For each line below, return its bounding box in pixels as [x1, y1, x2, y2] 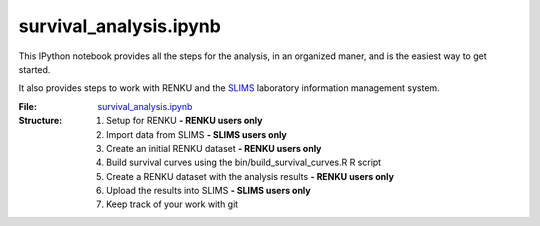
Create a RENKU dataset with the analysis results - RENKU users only [106, 170, 395, 182]
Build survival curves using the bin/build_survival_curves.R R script [106, 156, 382, 169]
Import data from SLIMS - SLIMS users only [106, 128, 287, 140]
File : [18, 100, 37, 112]
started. [18, 63, 51, 75]
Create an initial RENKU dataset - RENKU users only [106, 142, 322, 154]
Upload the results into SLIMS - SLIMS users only [106, 185, 311, 197]
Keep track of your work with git [106, 198, 239, 210]
